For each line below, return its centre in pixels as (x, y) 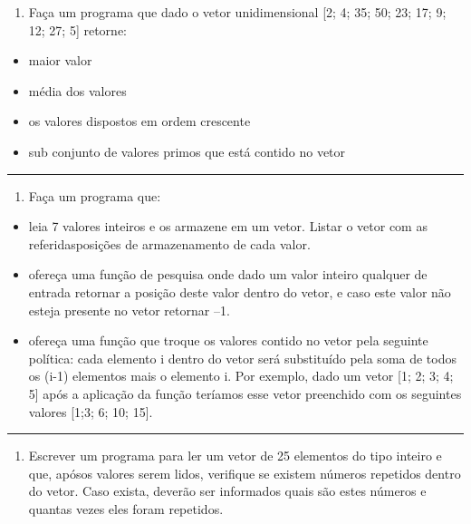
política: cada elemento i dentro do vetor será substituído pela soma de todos (243, 358)
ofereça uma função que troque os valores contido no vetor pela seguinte (228, 340)
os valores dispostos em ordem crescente (139, 121)
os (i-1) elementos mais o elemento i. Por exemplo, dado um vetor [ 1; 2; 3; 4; (241, 376)
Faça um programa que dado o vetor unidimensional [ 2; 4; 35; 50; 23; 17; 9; (237, 12)
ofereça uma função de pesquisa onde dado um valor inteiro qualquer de (228, 274)
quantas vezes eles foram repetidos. (126, 508)
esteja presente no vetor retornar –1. (129, 310)
